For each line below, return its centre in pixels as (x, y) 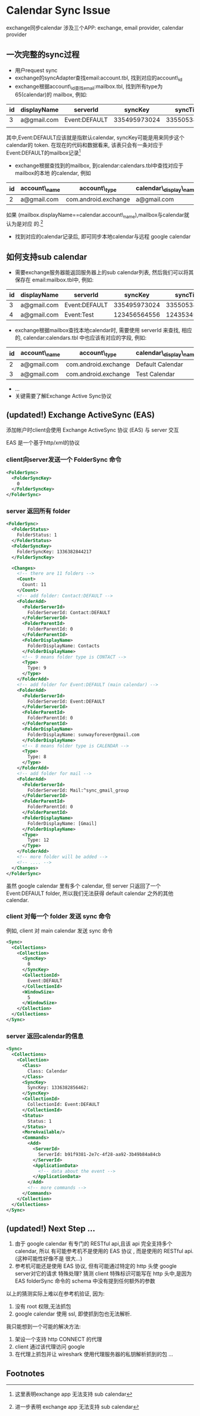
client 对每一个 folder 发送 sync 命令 (59, 917)
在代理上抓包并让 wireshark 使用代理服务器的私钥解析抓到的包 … (94, 1354)
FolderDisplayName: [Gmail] (62, 823)
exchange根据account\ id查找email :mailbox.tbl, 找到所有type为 (89, 87)
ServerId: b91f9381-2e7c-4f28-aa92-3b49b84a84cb (99, 1154)
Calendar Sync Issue (58, 10)
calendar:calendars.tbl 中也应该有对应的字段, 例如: (85, 338)
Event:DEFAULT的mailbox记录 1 (43, 152)
